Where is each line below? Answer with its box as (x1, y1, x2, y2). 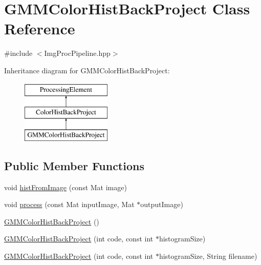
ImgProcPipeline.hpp (44, 48, 111, 58)
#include (4, 48, 33, 58)
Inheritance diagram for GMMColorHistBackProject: (4, 65, 170, 75)
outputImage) (140, 199, 183, 210)
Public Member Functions (4, 157, 144, 173)
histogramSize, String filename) (159, 251, 257, 261)
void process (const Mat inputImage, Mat (4, 199, 135, 210)
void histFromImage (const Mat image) (4, 181, 127, 192)
